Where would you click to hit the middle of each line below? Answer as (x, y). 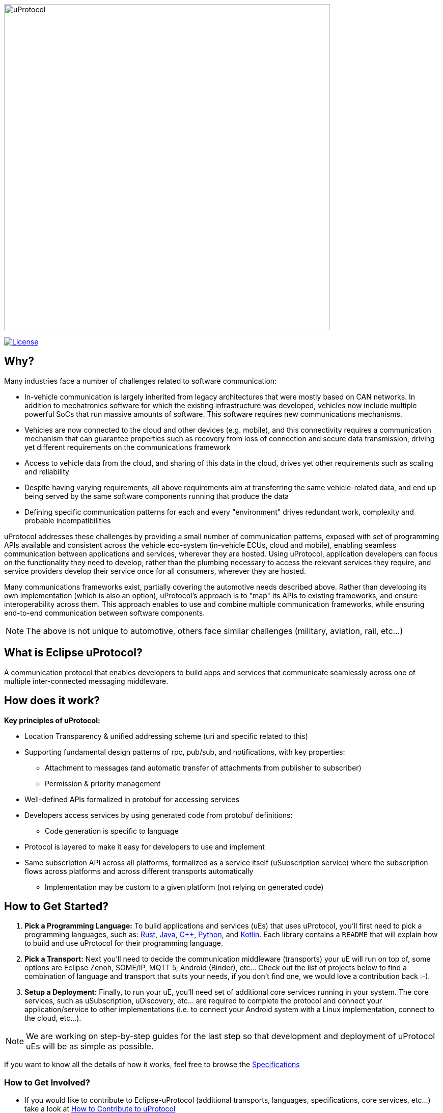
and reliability (47, 471)
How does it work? (52, 701)
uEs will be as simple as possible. (90, 1046)
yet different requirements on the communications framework (128, 447)
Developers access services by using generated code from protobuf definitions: (159, 815)
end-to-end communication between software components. (105, 613)
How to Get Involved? (47, 1082)
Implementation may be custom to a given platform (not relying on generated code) (184, 887)
